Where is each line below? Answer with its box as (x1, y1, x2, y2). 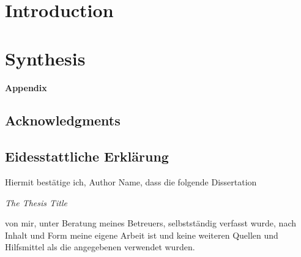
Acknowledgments (5, 111, 121, 130)
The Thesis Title (5, 196, 68, 209)
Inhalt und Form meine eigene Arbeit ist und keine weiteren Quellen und (5, 228, 278, 241)
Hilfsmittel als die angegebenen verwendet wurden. (5, 240, 195, 253)
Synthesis (5, 45, 86, 70)
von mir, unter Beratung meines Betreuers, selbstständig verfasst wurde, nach (5, 217, 297, 229)
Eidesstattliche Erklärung (5, 147, 169, 166)
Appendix (5, 81, 47, 94)
